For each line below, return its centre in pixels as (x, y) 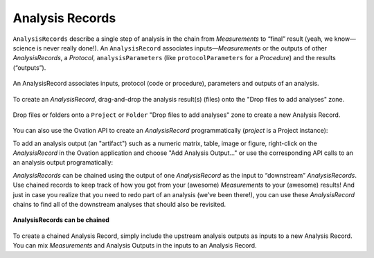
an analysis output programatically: (63, 163)
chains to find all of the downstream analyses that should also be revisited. (119, 205)
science (24, 48)
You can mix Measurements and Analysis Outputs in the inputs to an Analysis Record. (135, 246)
